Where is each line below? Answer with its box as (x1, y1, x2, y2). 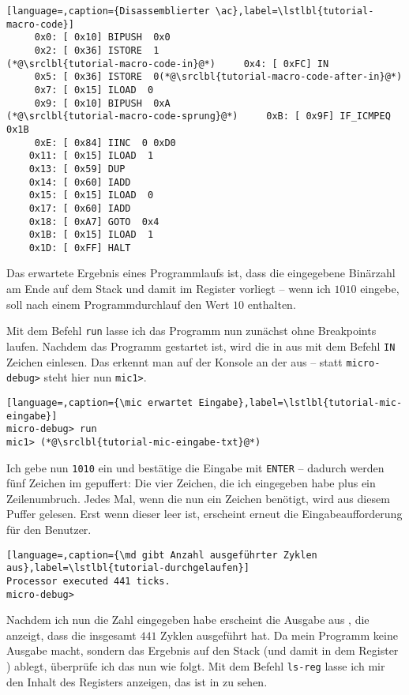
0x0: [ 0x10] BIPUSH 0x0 (34, 32, 171, 43)
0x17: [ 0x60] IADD (28, 202, 131, 214)
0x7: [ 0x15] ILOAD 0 (34, 84, 154, 96)
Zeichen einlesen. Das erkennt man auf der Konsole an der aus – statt (6, 353, 343, 370)
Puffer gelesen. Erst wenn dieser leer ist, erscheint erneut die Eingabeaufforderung (6, 505, 403, 522)
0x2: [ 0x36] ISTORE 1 (34, 44, 159, 56)
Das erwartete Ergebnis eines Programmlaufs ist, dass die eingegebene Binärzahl (6, 265, 396, 281)
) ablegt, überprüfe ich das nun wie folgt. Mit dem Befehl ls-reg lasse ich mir (6, 657, 385, 674)
